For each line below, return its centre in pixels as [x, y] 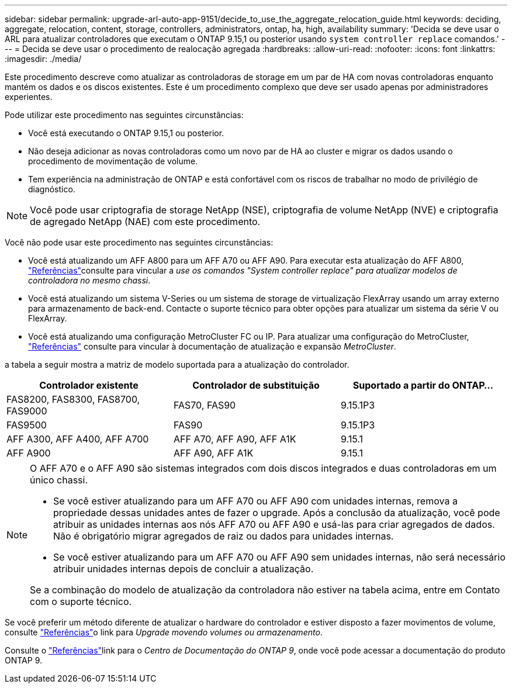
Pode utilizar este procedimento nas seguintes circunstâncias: [124, 115]
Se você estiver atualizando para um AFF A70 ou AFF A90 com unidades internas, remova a [255, 501]
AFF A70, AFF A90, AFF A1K [235, 439]
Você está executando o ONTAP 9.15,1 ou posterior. [126, 133]
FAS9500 [27, 425]
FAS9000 [27, 411]
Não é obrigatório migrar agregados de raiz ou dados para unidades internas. [224, 536]
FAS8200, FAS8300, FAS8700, [73, 399]
